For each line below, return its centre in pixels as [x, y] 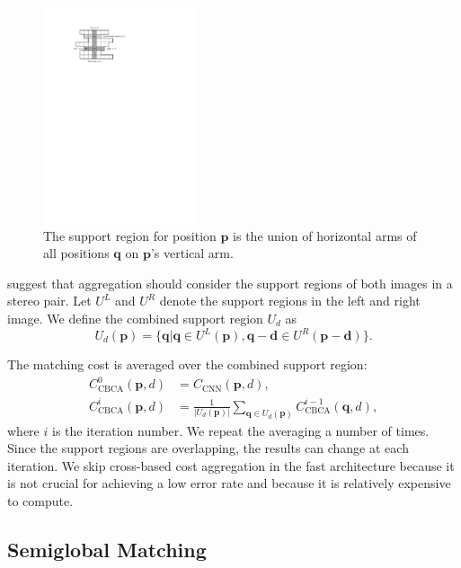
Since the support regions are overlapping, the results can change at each [208, 448]
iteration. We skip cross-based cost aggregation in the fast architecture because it [231, 465]
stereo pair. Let [49, 301]
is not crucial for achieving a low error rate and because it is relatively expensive [229, 483]
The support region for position [130, 235]
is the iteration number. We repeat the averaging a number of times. [240, 430]
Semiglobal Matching [107, 549]
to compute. [40, 500]
